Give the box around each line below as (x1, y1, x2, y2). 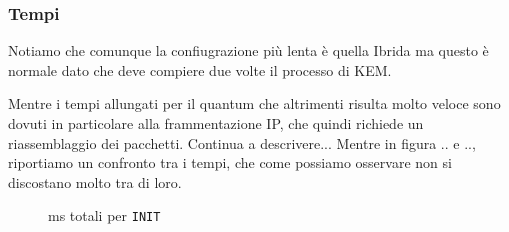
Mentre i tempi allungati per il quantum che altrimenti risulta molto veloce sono (8, 93, 501, 114)
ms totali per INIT (48, 205, 161, 226)
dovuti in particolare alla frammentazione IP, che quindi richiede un (8, 113, 424, 133)
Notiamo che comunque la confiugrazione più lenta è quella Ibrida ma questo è (8, 40, 489, 61)
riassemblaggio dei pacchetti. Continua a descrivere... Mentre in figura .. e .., (8, 132, 476, 153)
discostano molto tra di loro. (8, 171, 182, 192)
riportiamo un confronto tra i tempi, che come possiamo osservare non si (8, 152, 452, 173)
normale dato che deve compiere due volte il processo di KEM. (8, 59, 392, 80)
